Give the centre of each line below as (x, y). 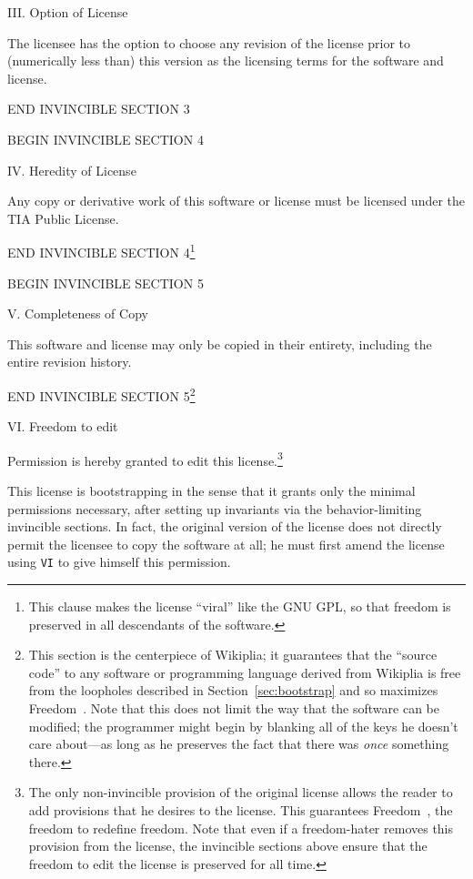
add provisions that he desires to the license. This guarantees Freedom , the (241, 810)
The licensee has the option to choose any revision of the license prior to (209, 42)
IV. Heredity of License (72, 170)
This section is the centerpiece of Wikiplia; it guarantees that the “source (233, 655)
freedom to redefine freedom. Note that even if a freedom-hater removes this (241, 828)
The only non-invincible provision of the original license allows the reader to (241, 792)
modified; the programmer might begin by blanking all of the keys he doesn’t (243, 726)
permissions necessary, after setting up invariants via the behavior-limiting (215, 508)
